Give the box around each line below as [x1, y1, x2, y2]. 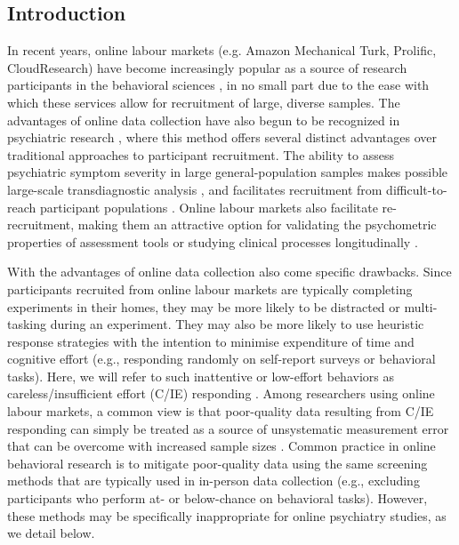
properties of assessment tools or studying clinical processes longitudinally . [7, 232, 418, 251]
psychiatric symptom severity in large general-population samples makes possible [7, 163, 448, 181]
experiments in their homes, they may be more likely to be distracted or [7, 297, 400, 316]
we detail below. [7, 524, 95, 542]
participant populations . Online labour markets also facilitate [39, 197, 378, 216]
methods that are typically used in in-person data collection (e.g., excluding [7, 471, 420, 490]
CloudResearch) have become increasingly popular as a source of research [7, 58, 407, 76]
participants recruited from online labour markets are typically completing [7, 279, 413, 298]
